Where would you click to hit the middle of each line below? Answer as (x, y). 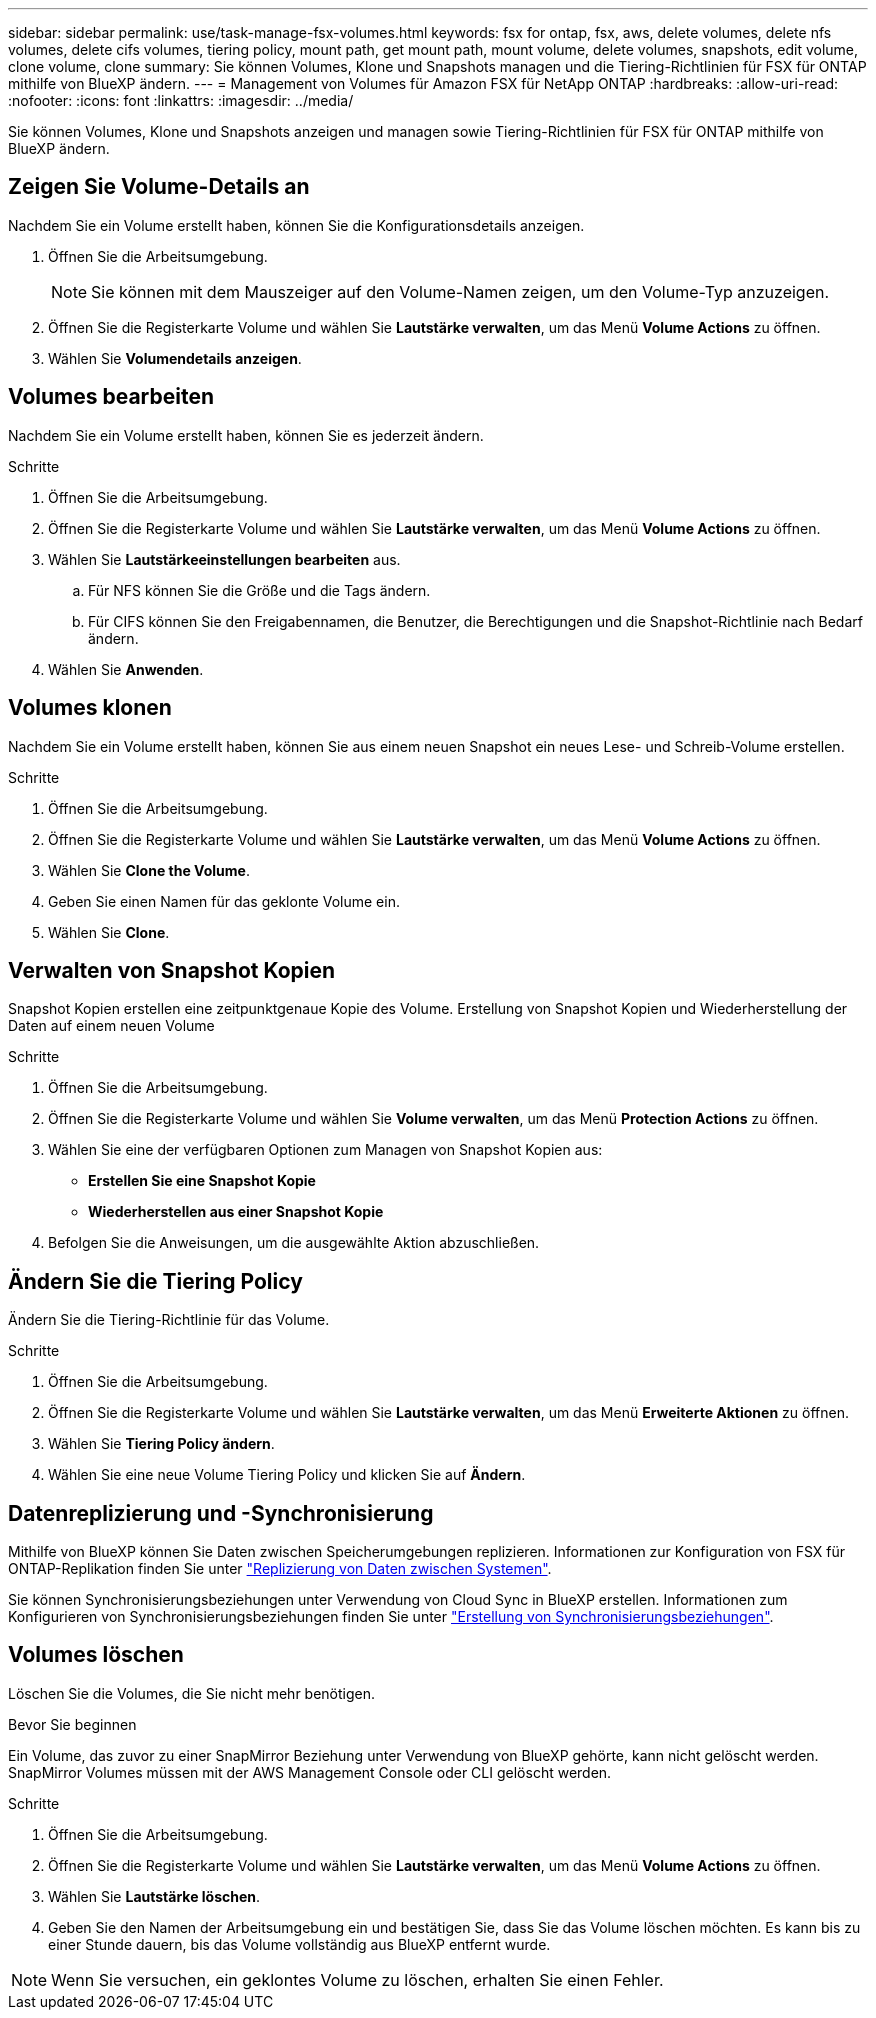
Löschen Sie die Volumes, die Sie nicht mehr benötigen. (192, 1693)
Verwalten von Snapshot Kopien (172, 970)
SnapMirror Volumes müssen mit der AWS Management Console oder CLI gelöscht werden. (310, 1772)
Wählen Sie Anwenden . (126, 669)
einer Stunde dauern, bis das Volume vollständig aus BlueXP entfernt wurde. (299, 1944)
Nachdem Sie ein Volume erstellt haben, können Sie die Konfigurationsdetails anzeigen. (296, 225)
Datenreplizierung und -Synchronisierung (221, 1513)
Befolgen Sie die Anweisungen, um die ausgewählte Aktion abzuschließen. (294, 1243)
